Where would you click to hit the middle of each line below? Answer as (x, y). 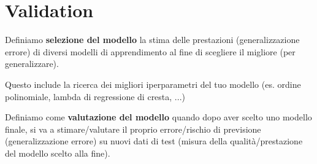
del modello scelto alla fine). (58, 153)
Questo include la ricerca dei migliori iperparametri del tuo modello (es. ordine (153, 84)
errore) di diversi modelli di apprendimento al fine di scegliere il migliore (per (150, 51)
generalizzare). (32, 64)
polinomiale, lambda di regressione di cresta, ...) (95, 96)
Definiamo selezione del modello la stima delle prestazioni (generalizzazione (152, 40)
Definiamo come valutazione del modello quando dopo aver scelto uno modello (158, 117)
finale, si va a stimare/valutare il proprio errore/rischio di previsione (133, 129)
